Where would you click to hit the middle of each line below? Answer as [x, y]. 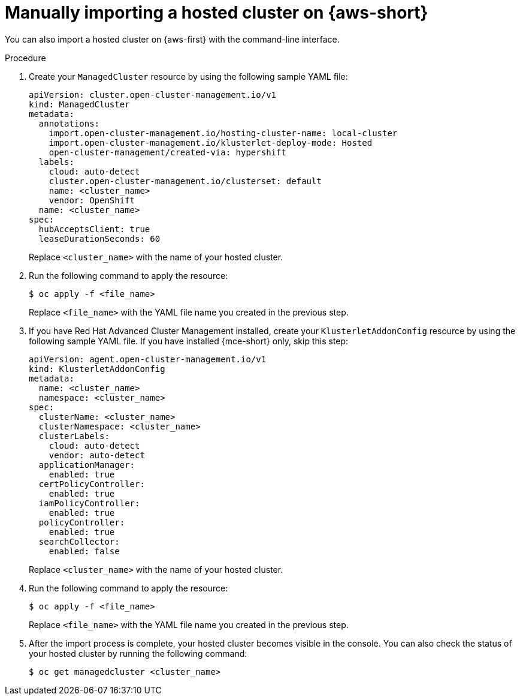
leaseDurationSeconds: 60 [99, 238]
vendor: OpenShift [92, 200]
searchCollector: [79, 541]
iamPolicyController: [89, 503]
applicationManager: [87, 465]
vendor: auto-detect [97, 455]
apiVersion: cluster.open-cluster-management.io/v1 [153, 94]
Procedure [25, 58]
